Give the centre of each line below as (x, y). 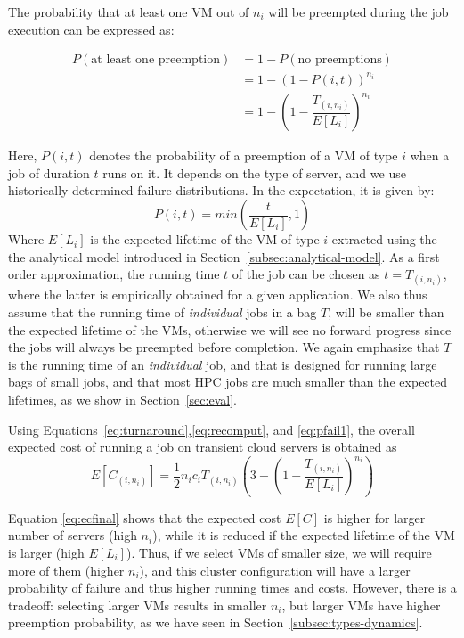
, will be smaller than (386, 312)
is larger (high (46, 553)
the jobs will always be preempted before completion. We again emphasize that (224, 347)
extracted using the (384, 239)
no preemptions (340, 60)
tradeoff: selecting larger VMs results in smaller (138, 605)
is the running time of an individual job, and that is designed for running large (223, 364)
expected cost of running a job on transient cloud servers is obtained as (203, 447)
